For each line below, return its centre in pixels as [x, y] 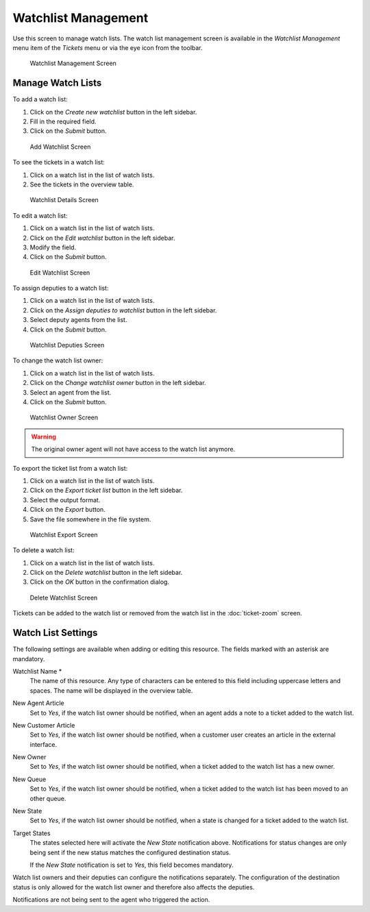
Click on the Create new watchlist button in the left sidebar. [113, 112]
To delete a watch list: [44, 550]
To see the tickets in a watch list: [59, 162]
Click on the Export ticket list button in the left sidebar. [106, 491]
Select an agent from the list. [71, 392]
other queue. [48, 798]
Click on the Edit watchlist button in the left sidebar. [102, 238]
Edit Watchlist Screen [60, 272]
